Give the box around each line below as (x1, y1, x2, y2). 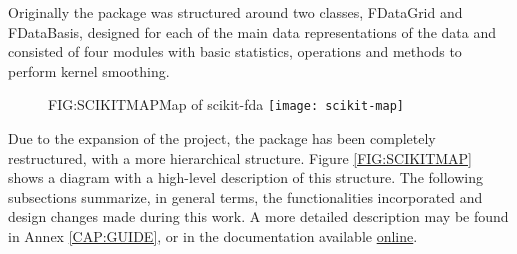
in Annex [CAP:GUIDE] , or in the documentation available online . (8, 226, 418, 246)
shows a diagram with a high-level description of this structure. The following (8, 167, 483, 188)
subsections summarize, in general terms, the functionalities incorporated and (8, 186, 483, 207)
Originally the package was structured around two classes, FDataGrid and (8, 2, 463, 22)
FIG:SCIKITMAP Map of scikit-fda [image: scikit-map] (48, 94, 404, 115)
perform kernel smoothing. (8, 60, 170, 81)
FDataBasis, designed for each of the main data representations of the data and (8, 21, 496, 42)
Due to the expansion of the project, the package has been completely (8, 128, 436, 149)
